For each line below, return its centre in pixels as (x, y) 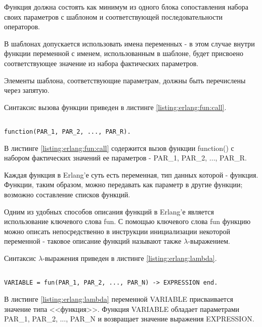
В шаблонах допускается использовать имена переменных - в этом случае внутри (129, 43)
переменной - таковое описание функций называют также (93, 241)
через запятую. (27, 90)
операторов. (22, 26)
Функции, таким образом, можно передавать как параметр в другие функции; (123, 184)
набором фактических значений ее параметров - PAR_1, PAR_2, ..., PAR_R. (125, 158)
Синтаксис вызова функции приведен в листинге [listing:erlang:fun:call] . (115, 107)
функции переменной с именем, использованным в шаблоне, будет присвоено (124, 53)
